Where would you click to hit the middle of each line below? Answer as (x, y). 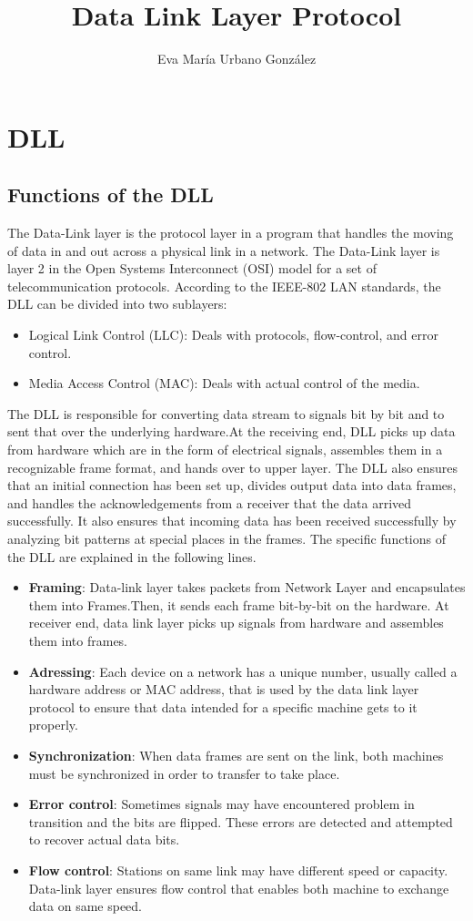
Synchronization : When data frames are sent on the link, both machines (236, 755)
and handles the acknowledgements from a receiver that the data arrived (210, 502)
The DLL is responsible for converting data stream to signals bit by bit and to (226, 413)
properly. (53, 725)
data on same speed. (85, 906)
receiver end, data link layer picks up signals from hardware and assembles (236, 623)
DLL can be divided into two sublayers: (117, 304)
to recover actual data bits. (104, 839)
